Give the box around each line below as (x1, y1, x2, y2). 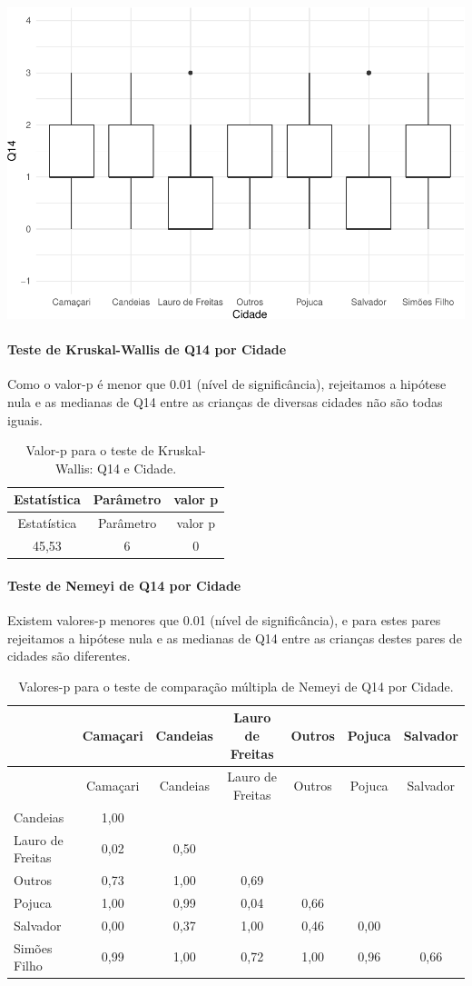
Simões (14, 938, 53, 957)
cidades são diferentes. (7, 646, 131, 665)
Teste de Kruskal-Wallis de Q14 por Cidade (7, 340, 287, 359)
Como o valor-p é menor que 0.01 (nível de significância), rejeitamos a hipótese (7, 374, 447, 393)
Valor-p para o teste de (25, 441, 154, 460)
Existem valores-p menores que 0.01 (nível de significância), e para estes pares (7, 610, 441, 629)
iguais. (7, 410, 43, 429)
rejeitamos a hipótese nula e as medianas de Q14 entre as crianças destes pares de (7, 628, 462, 647)
